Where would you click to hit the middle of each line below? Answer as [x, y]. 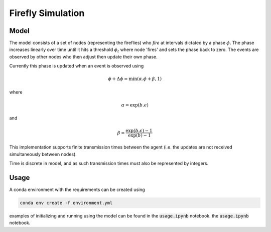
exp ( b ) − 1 [140, 135]
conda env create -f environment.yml [66, 203]
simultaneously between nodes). [43, 154]
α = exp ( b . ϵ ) [135, 105]
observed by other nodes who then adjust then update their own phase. [83, 56]
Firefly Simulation [47, 13]
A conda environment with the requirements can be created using [77, 189]
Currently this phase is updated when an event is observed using [77, 66]
